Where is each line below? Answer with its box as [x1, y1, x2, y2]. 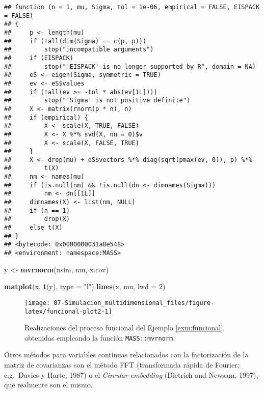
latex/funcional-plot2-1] [24, 307, 112, 315]
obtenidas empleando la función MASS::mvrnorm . [24, 332, 175, 343]
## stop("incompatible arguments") [4, 46, 154, 53]
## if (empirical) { [4, 114, 88, 121]
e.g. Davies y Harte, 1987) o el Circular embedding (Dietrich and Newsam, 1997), [4, 369, 258, 380]
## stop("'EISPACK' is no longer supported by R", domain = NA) [4, 63, 256, 70]
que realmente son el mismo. [4, 379, 93, 390]
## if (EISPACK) [4, 54, 74, 62]
